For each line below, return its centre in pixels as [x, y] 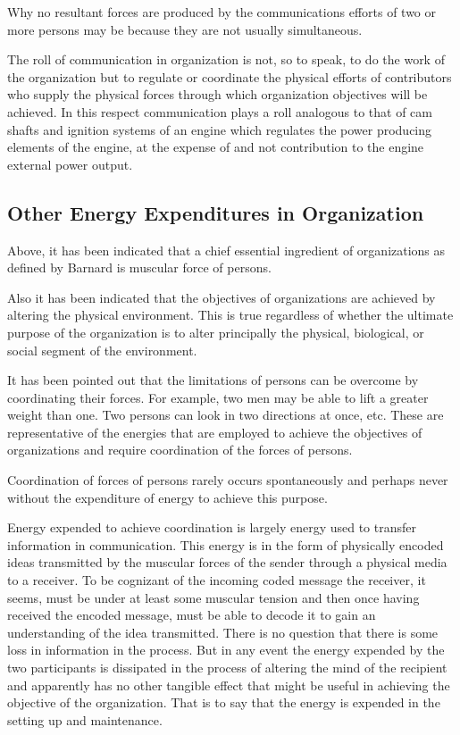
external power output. [70, 164]
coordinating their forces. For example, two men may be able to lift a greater [218, 397]
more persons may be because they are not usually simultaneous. [185, 29]
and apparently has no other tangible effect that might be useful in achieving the [229, 685]
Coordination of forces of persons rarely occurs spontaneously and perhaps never [228, 480]
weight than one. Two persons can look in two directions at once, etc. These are [226, 415]
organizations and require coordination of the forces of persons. [180, 450]
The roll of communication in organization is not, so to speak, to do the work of [226, 59]
